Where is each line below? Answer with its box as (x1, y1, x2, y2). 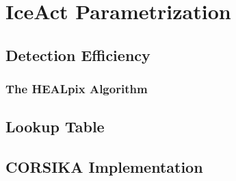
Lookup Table (5, 116, 105, 137)
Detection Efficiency (5, 44, 150, 65)
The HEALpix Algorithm (5, 80, 148, 97)
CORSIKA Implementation (5, 156, 203, 178)
